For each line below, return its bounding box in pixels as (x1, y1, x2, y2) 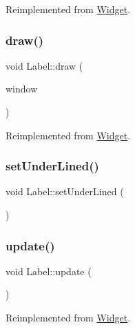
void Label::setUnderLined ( (6, 184, 124, 199)
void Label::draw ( (6, 58, 83, 72)
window (6, 81, 38, 96)
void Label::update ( (6, 263, 92, 278)
